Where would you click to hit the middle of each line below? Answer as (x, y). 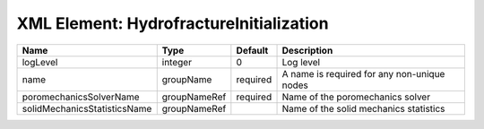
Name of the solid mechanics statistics (363, 108)
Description (307, 50)
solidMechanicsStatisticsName (87, 108)
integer (177, 62)
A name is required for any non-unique (363, 73)
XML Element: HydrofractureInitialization (173, 23)
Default (252, 50)
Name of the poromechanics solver (356, 97)
